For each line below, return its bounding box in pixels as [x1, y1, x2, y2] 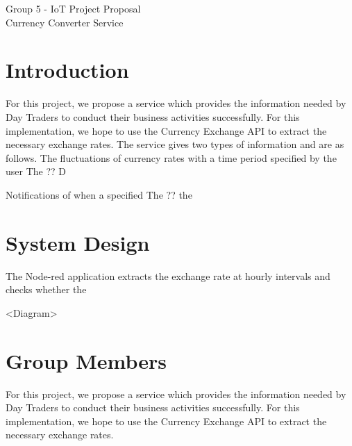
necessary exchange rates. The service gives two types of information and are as [6, 137, 344, 151]
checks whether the [6, 282, 87, 297]
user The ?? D [6, 164, 67, 179]
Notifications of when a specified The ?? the [6, 187, 192, 201]
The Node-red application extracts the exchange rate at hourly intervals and [6, 268, 330, 283]
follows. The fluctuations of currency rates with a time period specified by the [6, 150, 337, 165]
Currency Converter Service [6, 15, 124, 29]
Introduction [6, 56, 129, 84]
